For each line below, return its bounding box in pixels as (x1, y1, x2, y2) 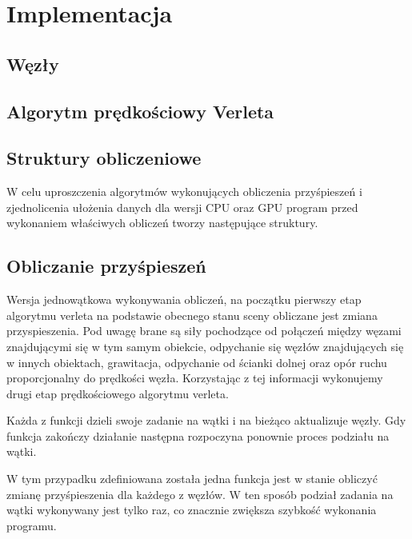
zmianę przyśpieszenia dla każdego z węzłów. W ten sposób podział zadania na (6, 485, 394, 502)
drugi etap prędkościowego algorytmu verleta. (6, 385, 229, 401)
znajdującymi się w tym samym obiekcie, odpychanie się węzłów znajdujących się (6, 337, 404, 354)
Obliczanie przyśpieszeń (6, 254, 206, 278)
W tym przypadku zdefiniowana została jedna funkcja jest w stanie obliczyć (6, 470, 378, 487)
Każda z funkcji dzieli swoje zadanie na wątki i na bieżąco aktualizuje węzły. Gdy (6, 412, 406, 429)
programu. (6, 517, 57, 533)
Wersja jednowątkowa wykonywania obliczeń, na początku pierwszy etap (6, 291, 362, 308)
